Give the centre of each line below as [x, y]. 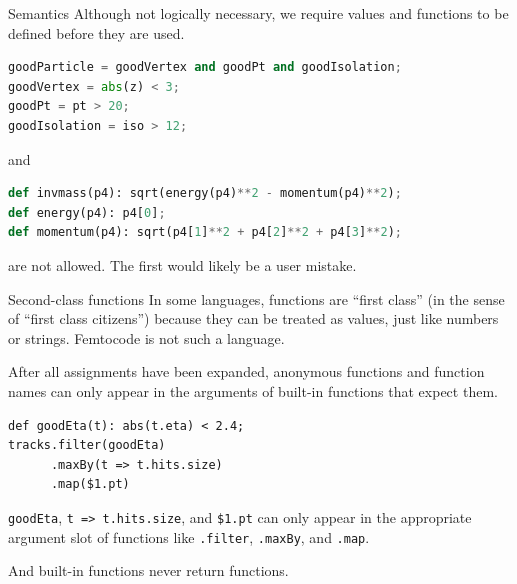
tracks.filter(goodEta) [87, 445]
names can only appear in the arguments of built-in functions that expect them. [253, 390]
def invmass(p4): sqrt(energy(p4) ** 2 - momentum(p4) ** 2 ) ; [205, 193]
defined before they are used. [96, 32]
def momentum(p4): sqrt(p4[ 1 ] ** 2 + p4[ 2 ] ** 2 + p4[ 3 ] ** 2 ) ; [205, 232]
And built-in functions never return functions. [148, 570]
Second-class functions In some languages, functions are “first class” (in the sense [256, 298]
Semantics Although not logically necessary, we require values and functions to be [258, 13]
